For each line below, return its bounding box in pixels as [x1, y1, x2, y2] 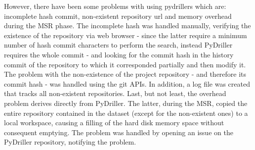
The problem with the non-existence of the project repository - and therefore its [4, 69, 247, 79]
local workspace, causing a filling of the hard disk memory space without [4, 117, 224, 128]
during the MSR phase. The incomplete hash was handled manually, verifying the [4, 20, 251, 31]
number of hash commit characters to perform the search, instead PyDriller [4, 40, 233, 50]
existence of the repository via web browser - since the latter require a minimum [4, 30, 247, 40]
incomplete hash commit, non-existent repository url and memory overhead [4, 10, 232, 21]
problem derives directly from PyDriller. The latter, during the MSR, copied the [4, 98, 248, 108]
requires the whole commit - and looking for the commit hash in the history [4, 49, 234, 59]
